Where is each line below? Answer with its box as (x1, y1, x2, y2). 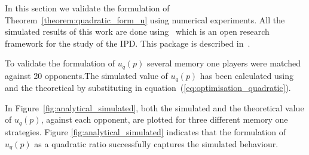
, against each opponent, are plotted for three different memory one (41, 113, 288, 126)
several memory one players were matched (147, 57, 301, 69)
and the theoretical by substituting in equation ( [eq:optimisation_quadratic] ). (5, 81, 291, 94)
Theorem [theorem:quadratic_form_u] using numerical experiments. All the (5, 13, 285, 26)
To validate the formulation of (5, 57, 115, 69)
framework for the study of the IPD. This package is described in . (5, 37, 250, 49)
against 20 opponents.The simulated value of (5, 69, 168, 81)
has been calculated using (200, 69, 293, 81)
